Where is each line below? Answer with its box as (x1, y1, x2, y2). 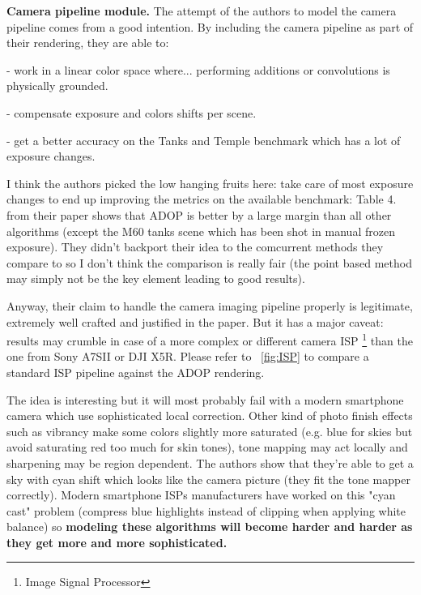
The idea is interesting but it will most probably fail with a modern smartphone (6, 391, 404, 408)
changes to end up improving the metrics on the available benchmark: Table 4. (6, 190, 397, 208)
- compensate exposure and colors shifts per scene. (6, 104, 257, 121)
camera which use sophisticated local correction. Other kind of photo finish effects (6, 407, 413, 424)
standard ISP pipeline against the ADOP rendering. (6, 363, 265, 380)
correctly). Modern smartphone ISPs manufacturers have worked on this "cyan (6, 486, 396, 503)
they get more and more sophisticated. (6, 533, 228, 550)
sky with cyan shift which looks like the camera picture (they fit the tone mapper (6, 470, 410, 487)
